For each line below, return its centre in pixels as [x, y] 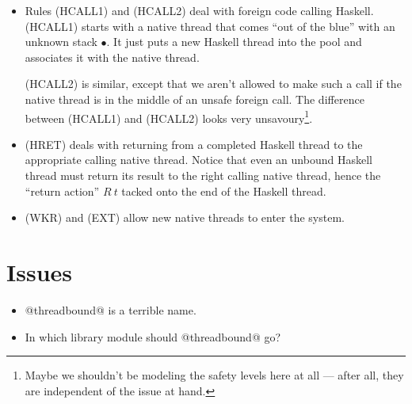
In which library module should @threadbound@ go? [153, 336]
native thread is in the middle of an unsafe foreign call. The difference [195, 99]
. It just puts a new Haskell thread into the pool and [234, 42]
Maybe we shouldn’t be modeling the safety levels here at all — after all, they [214, 375]
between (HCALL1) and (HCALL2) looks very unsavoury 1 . [169, 116]
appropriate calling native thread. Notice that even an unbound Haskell [198, 160]
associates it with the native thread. [112, 57]
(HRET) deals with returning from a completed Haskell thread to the [194, 144]
